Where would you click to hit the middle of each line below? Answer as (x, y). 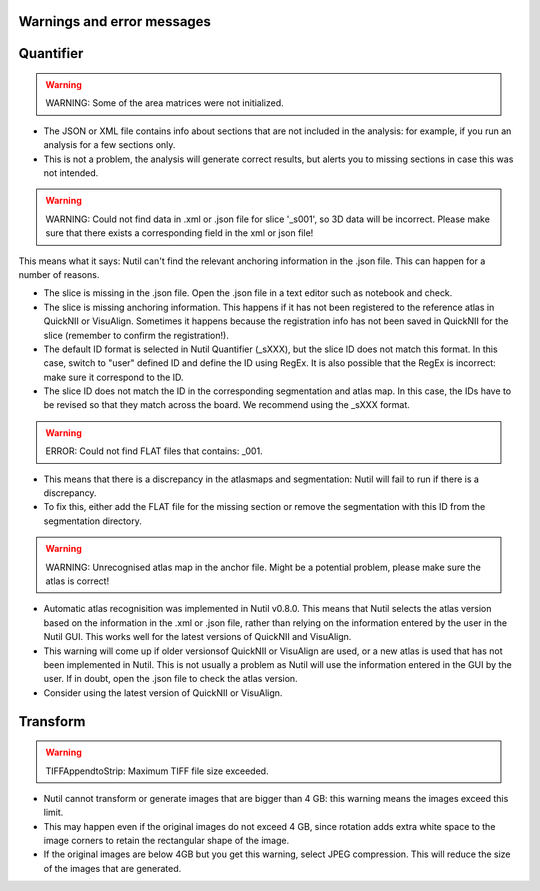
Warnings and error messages (115, 21)
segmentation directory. (92, 521)
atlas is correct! (77, 581)
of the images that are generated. (112, 868)
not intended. (71, 172)
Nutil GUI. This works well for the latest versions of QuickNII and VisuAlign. (197, 637)
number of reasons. (59, 274)
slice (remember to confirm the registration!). (136, 335)
